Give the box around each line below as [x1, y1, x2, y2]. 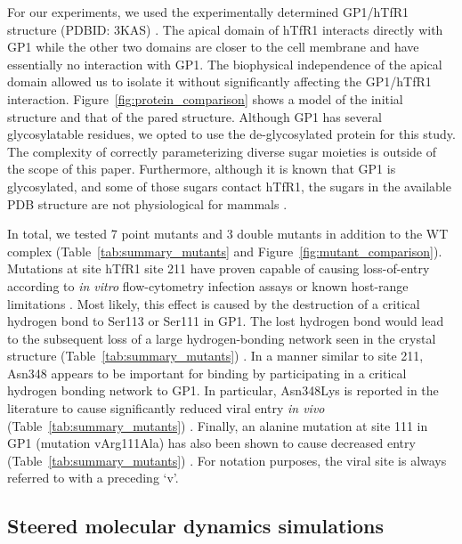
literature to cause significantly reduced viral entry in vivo [7, 399, 325, 418]
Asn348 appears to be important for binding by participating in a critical [7, 363, 407, 382]
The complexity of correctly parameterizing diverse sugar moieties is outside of [7, 142, 437, 160]
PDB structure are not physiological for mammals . [7, 194, 288, 213]
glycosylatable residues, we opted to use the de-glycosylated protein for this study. [7, 125, 456, 143]
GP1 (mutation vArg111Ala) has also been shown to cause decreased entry [7, 434, 416, 452]
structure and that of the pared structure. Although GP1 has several [7, 107, 382, 126]
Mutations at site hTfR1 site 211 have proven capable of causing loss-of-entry [7, 259, 430, 278]
